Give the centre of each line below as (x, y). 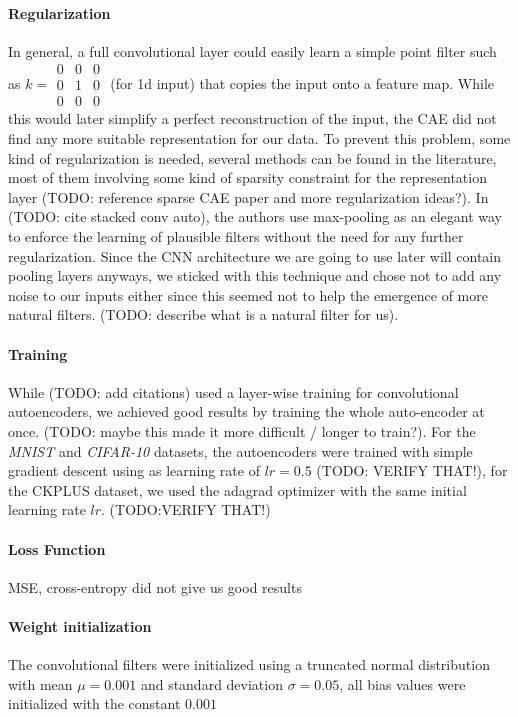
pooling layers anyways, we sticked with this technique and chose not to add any (255, 275)
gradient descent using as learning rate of (134, 470)
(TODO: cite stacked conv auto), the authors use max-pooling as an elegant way (255, 216)
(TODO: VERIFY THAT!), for (412, 470)
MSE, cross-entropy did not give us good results (155, 586)
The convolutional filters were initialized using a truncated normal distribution (249, 664)
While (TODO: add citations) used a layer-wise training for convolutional (233, 391)
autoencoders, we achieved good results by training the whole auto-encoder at (246, 411)
